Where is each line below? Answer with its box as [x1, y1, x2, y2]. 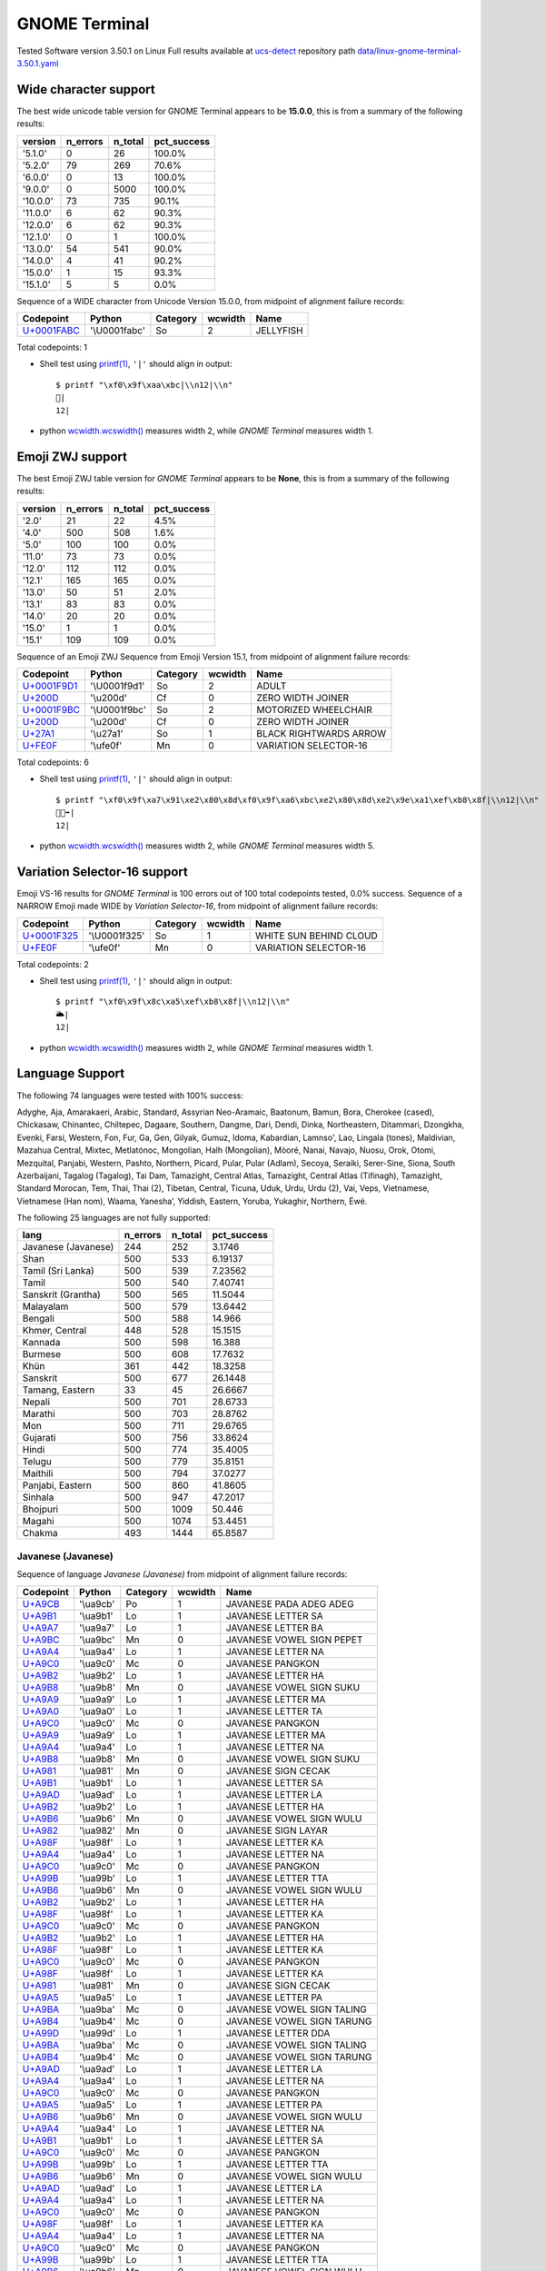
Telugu [22, 1455, 52, 1468]
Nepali [22, 1395, 50, 1408]
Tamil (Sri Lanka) [22, 1264, 94, 1277]
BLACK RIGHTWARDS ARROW [256, 728, 386, 740]
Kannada [22, 1336, 61, 1349]
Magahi [22, 1515, 54, 1528]
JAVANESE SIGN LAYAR [225, 1824, 328, 1837]
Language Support [16, 1066, 125, 1081]
